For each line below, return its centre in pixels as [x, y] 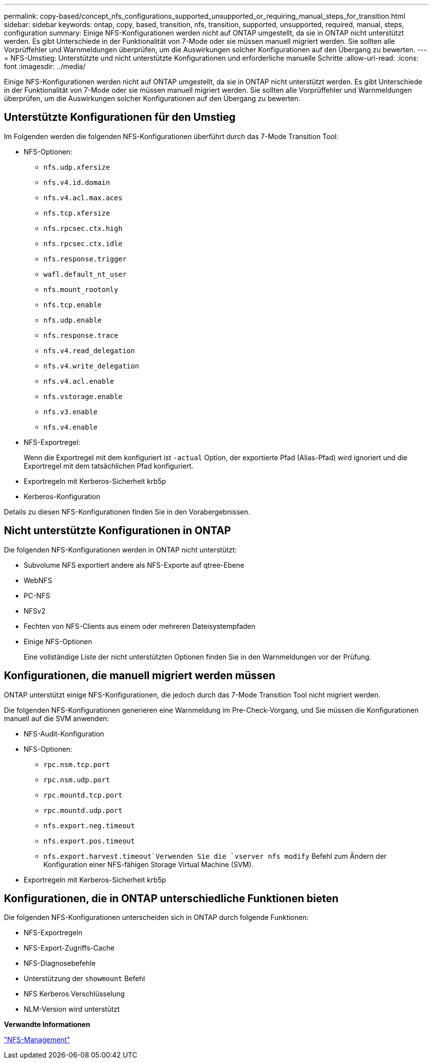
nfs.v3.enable [71, 412]
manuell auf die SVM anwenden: [56, 718]
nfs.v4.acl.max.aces [83, 198]
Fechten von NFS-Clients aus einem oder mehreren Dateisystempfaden [140, 626]
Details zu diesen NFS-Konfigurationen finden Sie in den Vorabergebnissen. [127, 512]
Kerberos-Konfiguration [62, 496]
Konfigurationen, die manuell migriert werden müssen [140, 676]
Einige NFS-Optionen [58, 641]
